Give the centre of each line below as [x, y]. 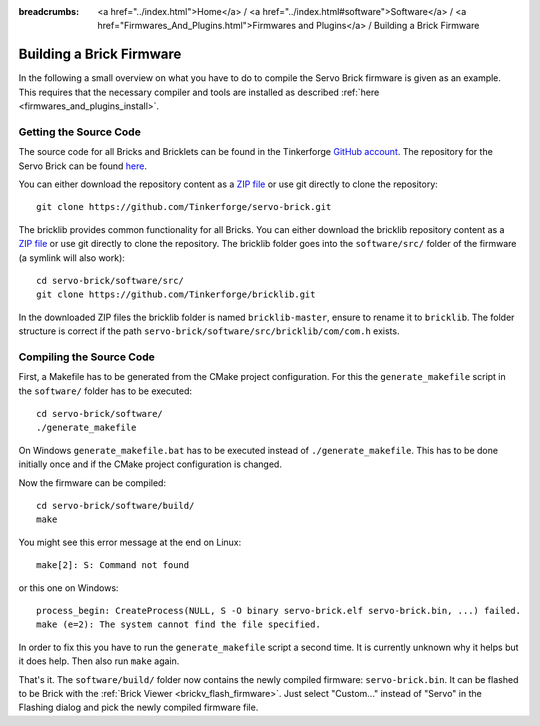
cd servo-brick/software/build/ [115, 505]
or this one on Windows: [68, 587]
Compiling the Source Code [86, 357]
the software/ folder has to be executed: [105, 391]
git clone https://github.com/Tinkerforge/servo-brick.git [184, 207]
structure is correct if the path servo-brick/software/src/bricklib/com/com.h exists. [209, 331]
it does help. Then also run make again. [99, 661]
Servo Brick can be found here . [82, 166]
